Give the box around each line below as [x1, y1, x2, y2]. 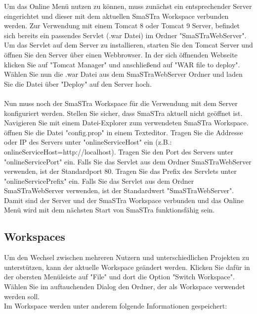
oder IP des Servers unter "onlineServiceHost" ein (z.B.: [4, 137, 172, 147]
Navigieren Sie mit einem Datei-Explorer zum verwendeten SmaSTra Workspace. [4, 117, 249, 128]
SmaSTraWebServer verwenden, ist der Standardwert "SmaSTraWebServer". [4, 185, 234, 196]
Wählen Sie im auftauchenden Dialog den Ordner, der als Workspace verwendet [4, 281, 245, 292]
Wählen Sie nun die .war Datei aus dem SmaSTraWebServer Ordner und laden [4, 69, 243, 79]
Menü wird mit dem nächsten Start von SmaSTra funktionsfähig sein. [4, 205, 215, 215]
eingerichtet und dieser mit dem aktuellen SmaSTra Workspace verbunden [4, 10, 229, 21]
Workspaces [4, 229, 65, 244]
